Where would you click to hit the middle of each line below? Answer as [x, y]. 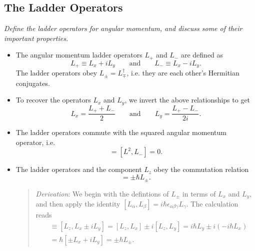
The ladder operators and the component [79, 169]
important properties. [36, 38]
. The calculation [212, 203]
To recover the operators [53, 100]
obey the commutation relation [201, 169]
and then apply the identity [78, 203]
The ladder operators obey [56, 73]
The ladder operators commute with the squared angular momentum [121, 132]
